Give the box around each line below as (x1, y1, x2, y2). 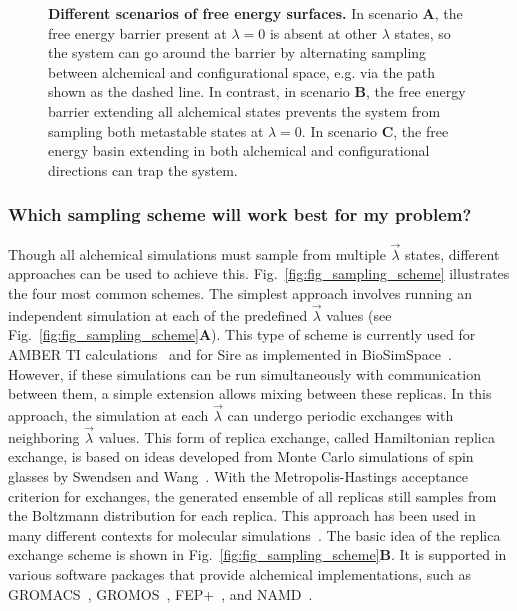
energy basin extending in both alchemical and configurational (48, 140, 430, 161)
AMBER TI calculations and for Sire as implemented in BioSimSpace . (8, 343, 452, 364)
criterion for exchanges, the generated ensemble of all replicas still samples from (8, 485, 497, 506)
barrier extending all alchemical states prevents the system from (48, 100, 441, 121)
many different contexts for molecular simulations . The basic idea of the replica (8, 524, 501, 545)
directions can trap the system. (48, 159, 238, 180)
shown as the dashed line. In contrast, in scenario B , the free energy (48, 81, 466, 102)
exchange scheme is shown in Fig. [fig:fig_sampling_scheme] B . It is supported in (8, 544, 507, 565)
